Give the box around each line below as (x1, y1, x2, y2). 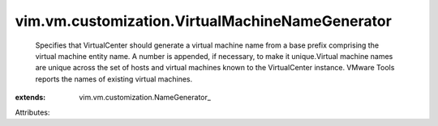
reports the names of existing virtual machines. (35, 73, 193, 84)
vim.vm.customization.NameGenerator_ (79, 93, 211, 103)
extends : (15, 93, 46, 103)
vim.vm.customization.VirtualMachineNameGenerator (15, 12, 393, 30)
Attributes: (15, 107, 50, 117)
